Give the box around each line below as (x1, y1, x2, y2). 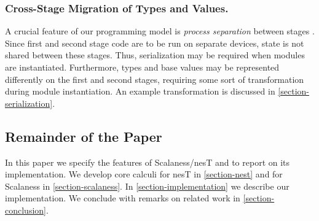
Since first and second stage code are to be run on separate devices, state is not (5, 36, 304, 49)
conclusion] (5, 203, 46, 216)
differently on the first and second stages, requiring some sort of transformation (5, 72, 304, 85)
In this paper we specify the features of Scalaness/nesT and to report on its (5, 155, 290, 168)
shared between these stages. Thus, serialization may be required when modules (5, 48, 305, 61)
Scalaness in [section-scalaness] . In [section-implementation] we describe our (5, 179, 289, 192)
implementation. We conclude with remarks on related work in (5, 192, 240, 204)
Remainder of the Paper (5, 126, 162, 145)
